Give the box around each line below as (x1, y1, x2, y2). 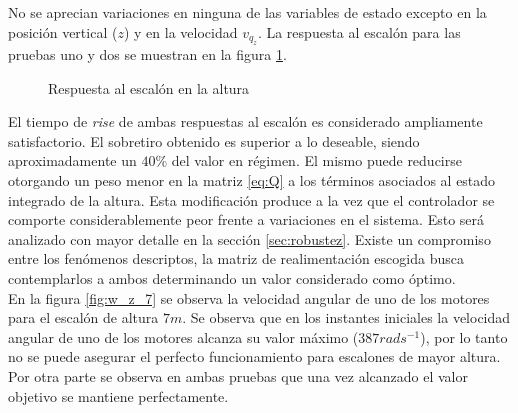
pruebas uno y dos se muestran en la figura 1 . (8, 44, 287, 64)
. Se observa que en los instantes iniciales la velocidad (182, 307, 511, 328)
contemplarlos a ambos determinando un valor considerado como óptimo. (8, 267, 456, 288)
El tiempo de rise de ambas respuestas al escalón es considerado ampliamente (8, 111, 483, 132)
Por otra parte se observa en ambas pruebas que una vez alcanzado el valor (8, 365, 468, 386)
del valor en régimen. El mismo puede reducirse (171, 150, 462, 171)
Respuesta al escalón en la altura (48, 77, 250, 98)
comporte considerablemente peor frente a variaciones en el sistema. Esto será (8, 209, 485, 230)
